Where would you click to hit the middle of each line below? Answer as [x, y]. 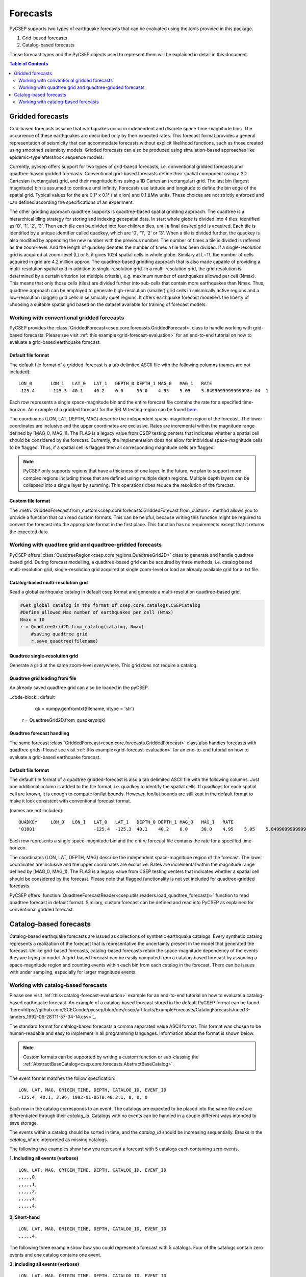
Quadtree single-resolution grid [44, 656]
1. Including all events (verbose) [44, 1158]
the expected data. [29, 532]
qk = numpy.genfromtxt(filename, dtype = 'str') [85, 709]
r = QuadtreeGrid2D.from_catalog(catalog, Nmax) [82, 627]
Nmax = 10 [32, 620]
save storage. [24, 1123]
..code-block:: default [32, 697]
